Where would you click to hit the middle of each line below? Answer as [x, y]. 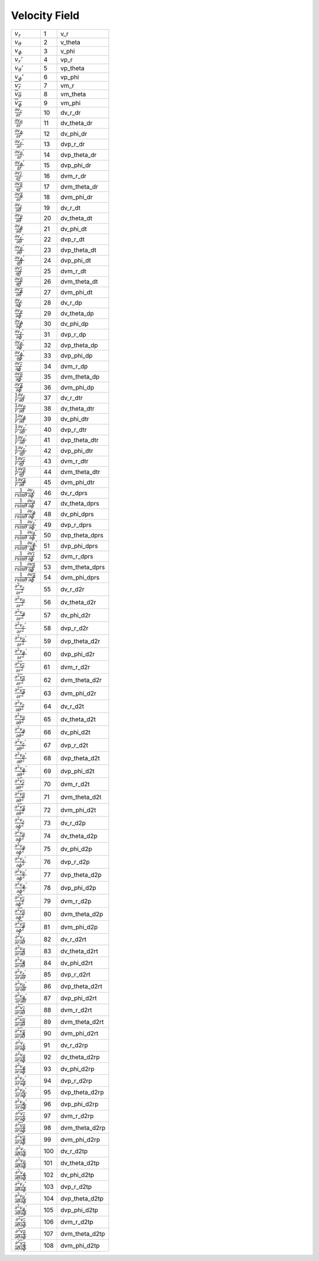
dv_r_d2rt [73, 939]
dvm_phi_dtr [77, 482]
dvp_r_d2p [75, 862]
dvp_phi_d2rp [79, 1104]
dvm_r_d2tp [77, 1222]
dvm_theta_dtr [80, 472]
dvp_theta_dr [78, 155]
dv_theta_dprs [80, 504]
